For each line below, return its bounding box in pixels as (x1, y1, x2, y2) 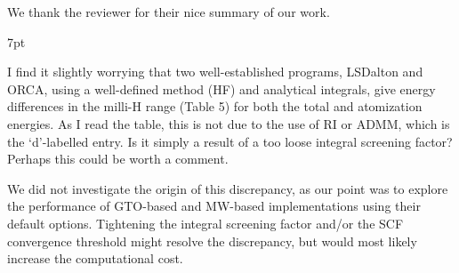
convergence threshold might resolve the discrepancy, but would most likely (7, 231, 417, 250)
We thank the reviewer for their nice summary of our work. (7, 3, 330, 20)
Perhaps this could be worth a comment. (7, 149, 229, 168)
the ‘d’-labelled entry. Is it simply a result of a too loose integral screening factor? (7, 132, 453, 150)
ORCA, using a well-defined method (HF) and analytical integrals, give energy (7, 79, 436, 98)
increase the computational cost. (7, 249, 183, 268)
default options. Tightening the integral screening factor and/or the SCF (7, 213, 404, 232)
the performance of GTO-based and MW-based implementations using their (7, 197, 421, 215)
